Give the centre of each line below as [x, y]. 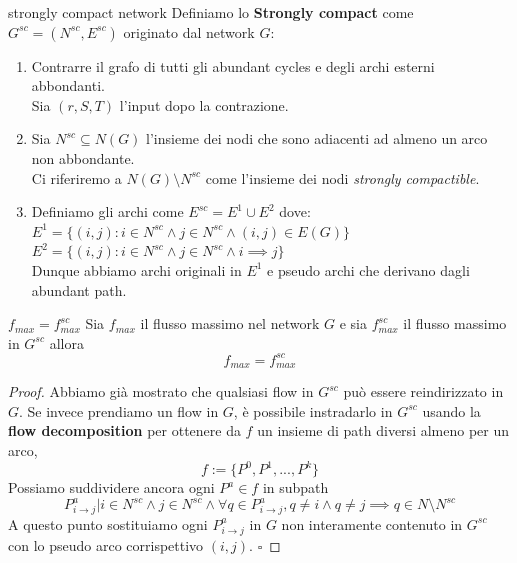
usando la [451, 410]
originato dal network [189, 31]
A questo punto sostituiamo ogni [108, 523]
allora [66, 342]
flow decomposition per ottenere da [124, 430]
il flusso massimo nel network [230, 323]
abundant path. [79, 289]
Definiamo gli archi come [107, 211]
